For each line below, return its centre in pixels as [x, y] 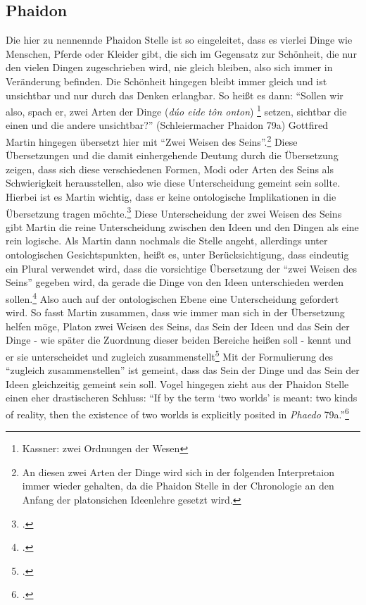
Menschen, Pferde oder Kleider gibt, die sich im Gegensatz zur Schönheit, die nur [181, 53]
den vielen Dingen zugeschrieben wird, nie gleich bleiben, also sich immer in [169, 67]
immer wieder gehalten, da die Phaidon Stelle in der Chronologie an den [178, 486]
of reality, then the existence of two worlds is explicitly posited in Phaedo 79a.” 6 [177, 413]
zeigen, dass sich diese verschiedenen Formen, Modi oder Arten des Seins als [170, 169]
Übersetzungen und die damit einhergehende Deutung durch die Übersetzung [172, 155]
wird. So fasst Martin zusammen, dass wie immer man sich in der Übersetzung [175, 312]
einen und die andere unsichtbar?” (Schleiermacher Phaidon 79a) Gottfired [167, 125]
